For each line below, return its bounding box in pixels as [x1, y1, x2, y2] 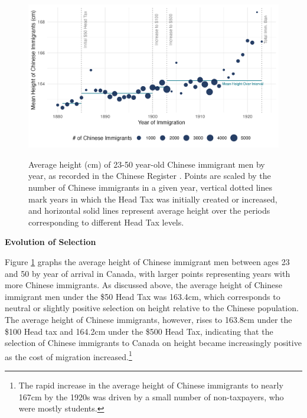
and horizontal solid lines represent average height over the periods [28, 204, 270, 217]
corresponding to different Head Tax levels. [28, 215, 184, 228]
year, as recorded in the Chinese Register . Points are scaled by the [28, 169, 271, 182]
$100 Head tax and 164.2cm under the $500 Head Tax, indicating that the [5, 325, 273, 337]
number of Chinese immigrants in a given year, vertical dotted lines [28, 181, 272, 193]
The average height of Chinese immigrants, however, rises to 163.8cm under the [5, 313, 292, 325]
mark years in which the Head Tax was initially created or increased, [28, 192, 277, 205]
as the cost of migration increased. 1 [5, 348, 132, 363]
